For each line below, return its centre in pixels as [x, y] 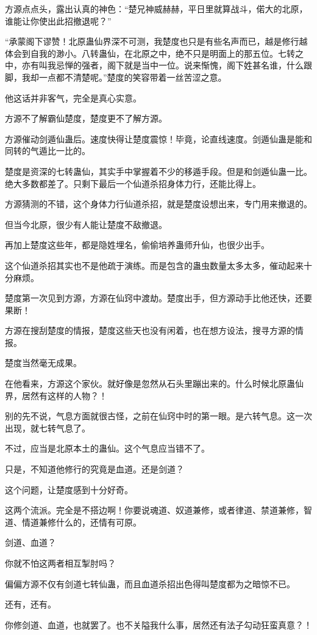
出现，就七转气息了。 [48, 428]
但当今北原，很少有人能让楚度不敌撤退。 [86, 224]
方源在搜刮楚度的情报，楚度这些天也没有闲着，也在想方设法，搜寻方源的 [150, 330]
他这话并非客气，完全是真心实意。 [73, 97]
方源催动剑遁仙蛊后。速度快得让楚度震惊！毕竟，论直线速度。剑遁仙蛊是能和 [158, 138]
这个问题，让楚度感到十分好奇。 [69, 489]
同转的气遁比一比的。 [48, 151]
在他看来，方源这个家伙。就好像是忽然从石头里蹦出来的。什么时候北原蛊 [150, 384]
